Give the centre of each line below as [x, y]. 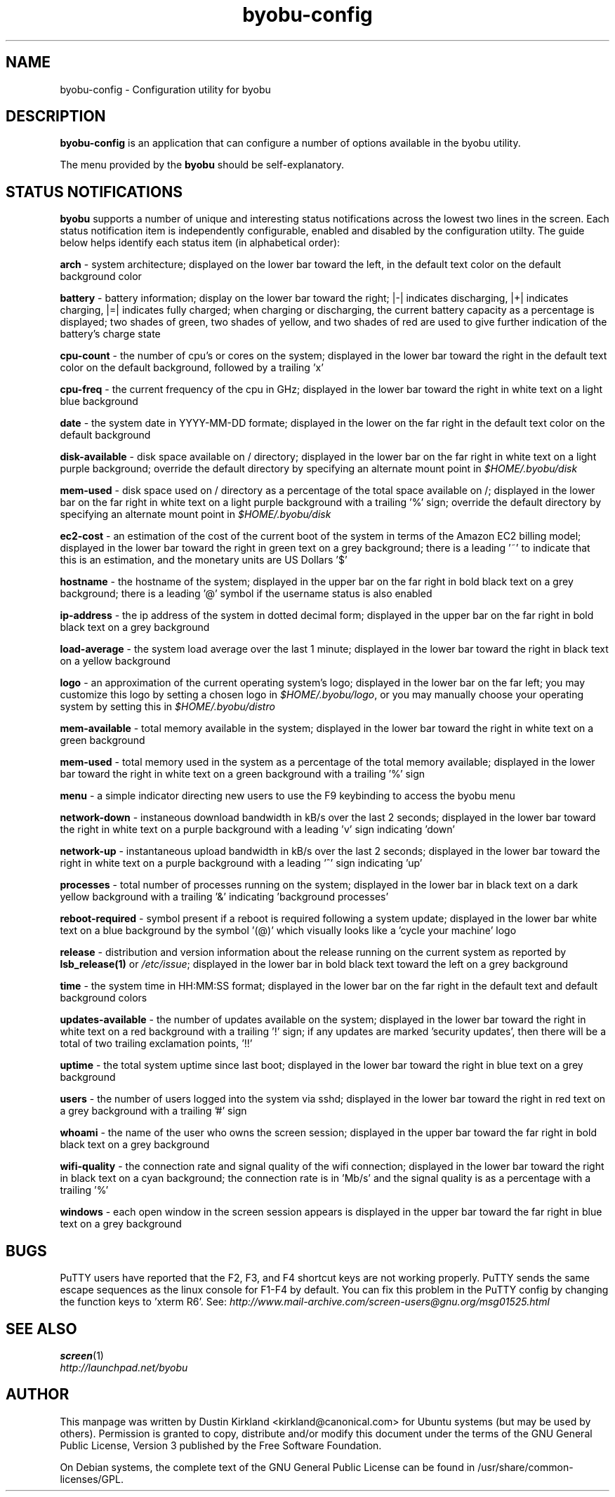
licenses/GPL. [92, 1479]
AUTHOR [38, 1395]
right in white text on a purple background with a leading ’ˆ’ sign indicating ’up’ [241, 863]
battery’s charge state [110, 334]
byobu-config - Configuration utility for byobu [165, 89]
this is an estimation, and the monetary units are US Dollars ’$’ [204, 560]
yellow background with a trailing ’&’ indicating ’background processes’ [224, 897]
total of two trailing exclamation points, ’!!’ [156, 1044]
